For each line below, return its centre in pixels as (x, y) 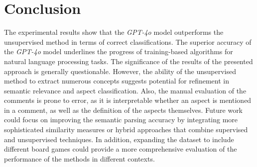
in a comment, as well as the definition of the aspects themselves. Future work (124, 110)
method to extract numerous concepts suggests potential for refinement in (117, 81)
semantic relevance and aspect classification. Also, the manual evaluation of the (125, 90)
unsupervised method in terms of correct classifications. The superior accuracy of (128, 42)
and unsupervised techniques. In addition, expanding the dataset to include (119, 139)
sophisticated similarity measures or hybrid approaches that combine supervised (126, 129)
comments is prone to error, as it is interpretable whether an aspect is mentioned (128, 100)
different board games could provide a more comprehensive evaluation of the (121, 149)
